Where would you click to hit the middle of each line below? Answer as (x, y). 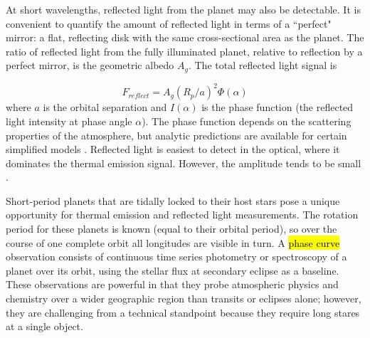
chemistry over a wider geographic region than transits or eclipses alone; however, (184, 299)
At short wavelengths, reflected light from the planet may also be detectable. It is (183, 9)
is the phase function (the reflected (277, 107)
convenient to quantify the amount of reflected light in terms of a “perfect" (169, 23)
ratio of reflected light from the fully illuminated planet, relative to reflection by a (184, 51)
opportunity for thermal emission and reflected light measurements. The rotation (182, 215)
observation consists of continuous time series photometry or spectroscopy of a (176, 257)
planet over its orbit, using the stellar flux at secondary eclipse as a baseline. (173, 270)
